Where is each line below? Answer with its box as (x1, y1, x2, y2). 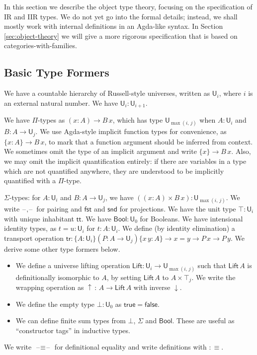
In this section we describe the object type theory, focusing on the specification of (4, 1, 253, 11)
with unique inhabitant (4, 213, 74, 223)
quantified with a (4, 175, 56, 186)
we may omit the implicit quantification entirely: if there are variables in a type (4, 156, 247, 166)
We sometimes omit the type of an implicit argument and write (4, 146, 197, 156)
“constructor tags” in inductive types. (15, 325, 130, 335)
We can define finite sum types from (15, 315, 126, 326)
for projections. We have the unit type (119, 204, 236, 214)
